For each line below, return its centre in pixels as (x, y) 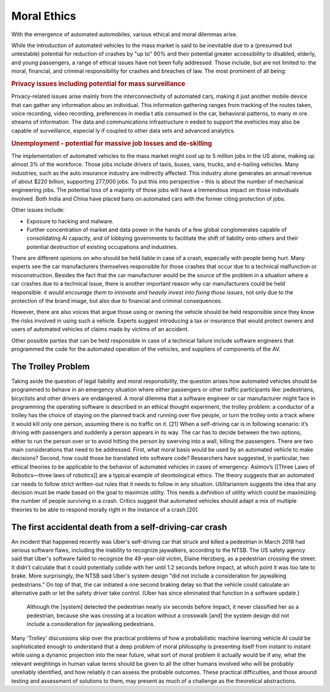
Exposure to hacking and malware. (70, 221)
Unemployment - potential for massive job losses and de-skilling (112, 143)
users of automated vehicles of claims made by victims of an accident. (100, 329)
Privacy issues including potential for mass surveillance (98, 84)
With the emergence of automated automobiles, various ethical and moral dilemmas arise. (124, 34)
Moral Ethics (44, 16)
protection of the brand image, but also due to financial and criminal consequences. (117, 301)
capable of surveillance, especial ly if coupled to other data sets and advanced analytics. (123, 130)
